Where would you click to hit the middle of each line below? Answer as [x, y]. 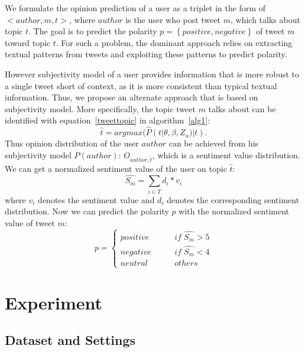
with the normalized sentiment [234, 211]
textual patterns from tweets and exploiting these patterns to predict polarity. [146, 54]
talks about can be [242, 108]
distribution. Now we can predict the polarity [87, 211]
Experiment [54, 302]
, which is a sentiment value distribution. [226, 154]
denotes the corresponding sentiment [233, 199]
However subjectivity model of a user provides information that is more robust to [152, 74]
